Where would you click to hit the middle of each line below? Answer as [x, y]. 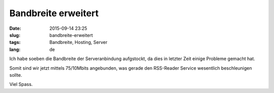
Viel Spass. [21, 84]
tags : [15, 42]
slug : [15, 35]
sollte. [16, 75]
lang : [15, 49]
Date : [15, 28]
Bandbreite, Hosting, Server [78, 42]
